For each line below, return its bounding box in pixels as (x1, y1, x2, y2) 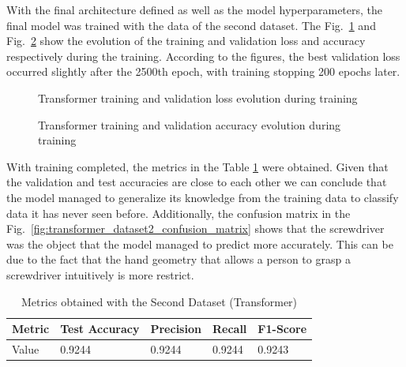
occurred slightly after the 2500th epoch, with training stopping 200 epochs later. (6, 63, 400, 80)
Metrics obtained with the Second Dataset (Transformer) (21, 293, 298, 309)
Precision (150, 320, 201, 337)
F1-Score (258, 320, 307, 337)
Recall (212, 320, 247, 337)
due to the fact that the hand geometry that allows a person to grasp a (6, 251, 351, 268)
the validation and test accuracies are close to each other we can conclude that (6, 174, 387, 190)
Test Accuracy (60, 320, 140, 337)
